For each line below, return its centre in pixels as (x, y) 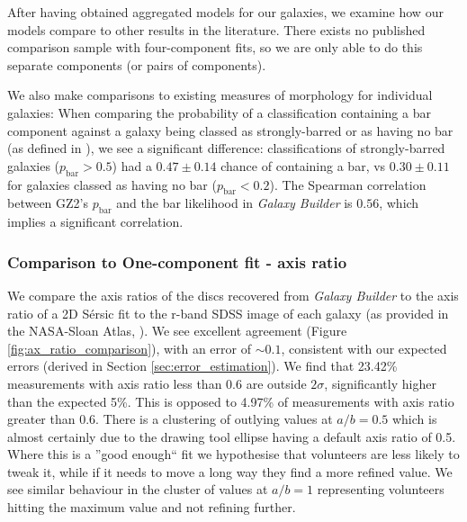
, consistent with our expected (364, 348)
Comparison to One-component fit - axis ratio (177, 261)
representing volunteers (381, 489)
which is (414, 419)
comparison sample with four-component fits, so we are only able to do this (215, 47)
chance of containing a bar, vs (303, 165)
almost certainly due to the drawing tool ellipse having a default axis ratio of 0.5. (232, 436)
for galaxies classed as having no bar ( (112, 184)
